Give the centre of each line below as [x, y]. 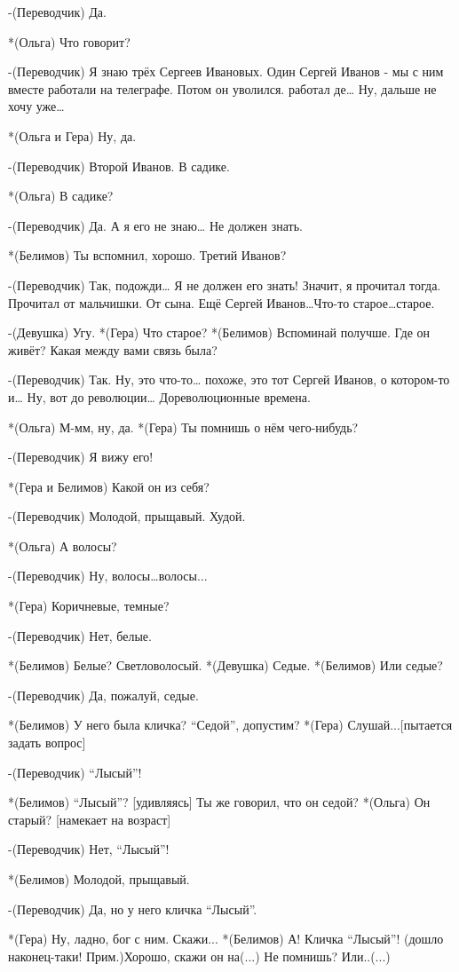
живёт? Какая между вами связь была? [113, 349]
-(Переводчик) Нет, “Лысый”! [89, 849]
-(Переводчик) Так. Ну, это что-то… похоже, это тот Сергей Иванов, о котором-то [229, 379]
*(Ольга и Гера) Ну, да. [72, 135]
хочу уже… [36, 106]
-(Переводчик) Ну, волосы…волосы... [108, 576]
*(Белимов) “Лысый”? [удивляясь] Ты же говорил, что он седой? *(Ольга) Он [219, 802]
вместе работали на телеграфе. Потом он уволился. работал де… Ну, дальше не [222, 88]
